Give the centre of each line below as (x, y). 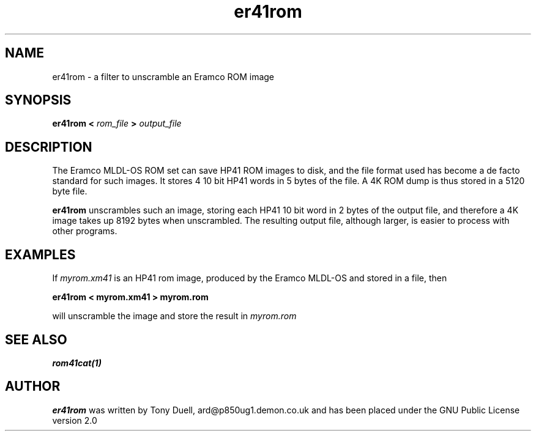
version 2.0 (75, 420)
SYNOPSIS (38, 100)
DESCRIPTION (49, 147)
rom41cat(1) (77, 363)
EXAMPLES (40, 254)
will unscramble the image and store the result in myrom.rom (174, 316)
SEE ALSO (36, 339)
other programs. (85, 231)
